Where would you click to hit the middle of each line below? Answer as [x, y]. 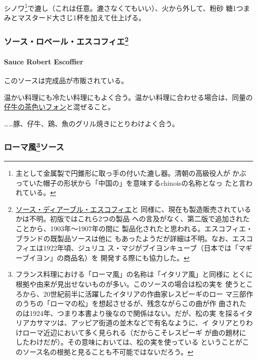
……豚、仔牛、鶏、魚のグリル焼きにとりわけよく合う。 [91, 123]
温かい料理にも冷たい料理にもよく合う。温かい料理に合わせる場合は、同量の [128, 97]
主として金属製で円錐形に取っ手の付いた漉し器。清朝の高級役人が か [128, 173]
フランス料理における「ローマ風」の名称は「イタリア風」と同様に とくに [134, 274]
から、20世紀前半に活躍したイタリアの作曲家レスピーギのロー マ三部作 [138, 293]
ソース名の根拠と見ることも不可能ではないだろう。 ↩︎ [108, 352]
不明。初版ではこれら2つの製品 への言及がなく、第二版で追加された [139, 219]
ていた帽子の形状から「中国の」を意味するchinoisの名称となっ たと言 [134, 182]
